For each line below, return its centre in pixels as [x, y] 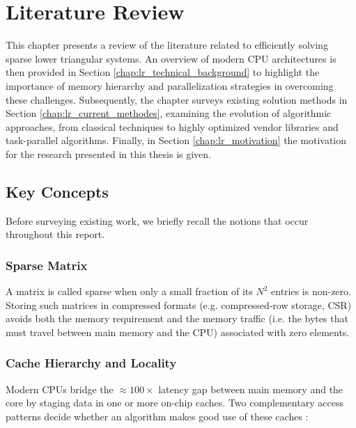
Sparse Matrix [47, 265]
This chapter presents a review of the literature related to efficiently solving [167, 45]
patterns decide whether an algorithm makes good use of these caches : [157, 416]
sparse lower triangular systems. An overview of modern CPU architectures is [171, 58]
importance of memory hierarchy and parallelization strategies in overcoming [170, 85]
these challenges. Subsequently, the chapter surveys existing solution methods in [177, 99]
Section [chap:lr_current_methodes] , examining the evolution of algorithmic [169, 113]
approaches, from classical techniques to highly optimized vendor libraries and [172, 126]
